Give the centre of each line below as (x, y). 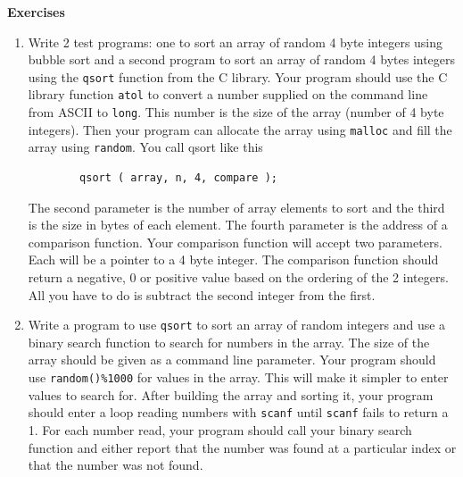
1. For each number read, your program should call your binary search (220, 429)
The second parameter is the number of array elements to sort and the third (236, 207)
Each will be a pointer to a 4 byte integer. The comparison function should (233, 259)
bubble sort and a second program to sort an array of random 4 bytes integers (242, 59)
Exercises (36, 12)
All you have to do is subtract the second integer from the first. (202, 294)
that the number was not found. (116, 465)
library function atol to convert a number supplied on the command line (228, 94)
